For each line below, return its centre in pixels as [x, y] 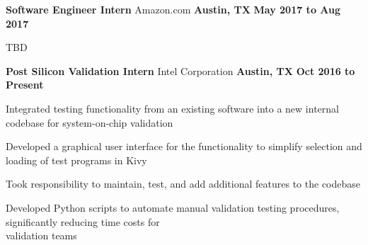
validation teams [41, 235]
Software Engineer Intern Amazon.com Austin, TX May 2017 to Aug [173, 9]
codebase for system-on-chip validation [90, 122]
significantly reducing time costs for [83, 221]
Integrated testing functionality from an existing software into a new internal [172, 108]
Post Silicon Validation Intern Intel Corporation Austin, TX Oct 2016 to [180, 70]
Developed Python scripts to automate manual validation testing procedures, [173, 207]
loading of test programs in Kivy [76, 160]
